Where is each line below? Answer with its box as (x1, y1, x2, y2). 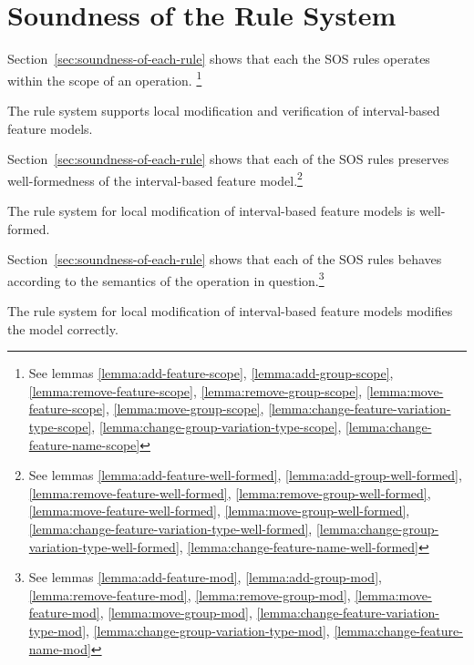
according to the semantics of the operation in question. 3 (7, 268, 325, 290)
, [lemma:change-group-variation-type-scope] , (91, 417, 342, 435)
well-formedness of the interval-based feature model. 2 (7, 168, 303, 189)
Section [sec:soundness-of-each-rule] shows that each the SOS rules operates (7, 49, 430, 68)
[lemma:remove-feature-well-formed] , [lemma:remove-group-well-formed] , (28, 483, 431, 502)
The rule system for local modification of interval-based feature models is (7, 201, 416, 220)
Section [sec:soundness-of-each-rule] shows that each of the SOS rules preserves (7, 149, 449, 169)
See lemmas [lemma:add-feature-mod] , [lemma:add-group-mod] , (28, 568, 382, 587)
